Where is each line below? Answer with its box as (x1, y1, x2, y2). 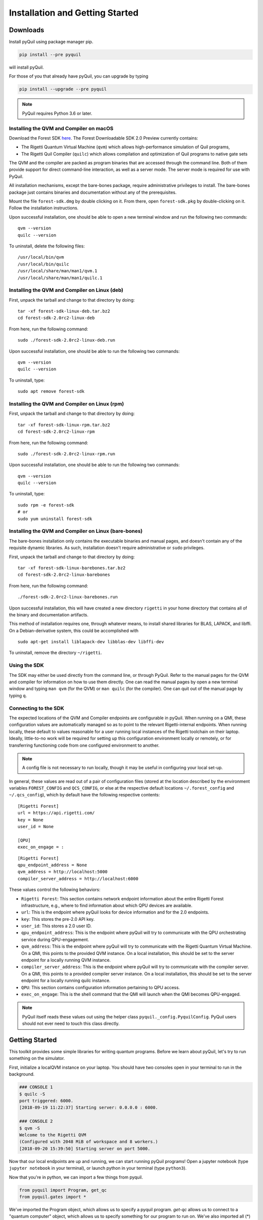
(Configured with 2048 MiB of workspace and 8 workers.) (19, 1139, 158, 1144)
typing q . (9, 692, 27, 698)
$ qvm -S (19, 1125, 40, 1131)
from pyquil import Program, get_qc (19, 1187, 107, 1193)
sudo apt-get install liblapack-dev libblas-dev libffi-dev (18, 639, 164, 645)
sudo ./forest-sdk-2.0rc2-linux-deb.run (18, 337, 115, 343)
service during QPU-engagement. (21, 936, 90, 942)
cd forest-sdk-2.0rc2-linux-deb (18, 315, 95, 321)
